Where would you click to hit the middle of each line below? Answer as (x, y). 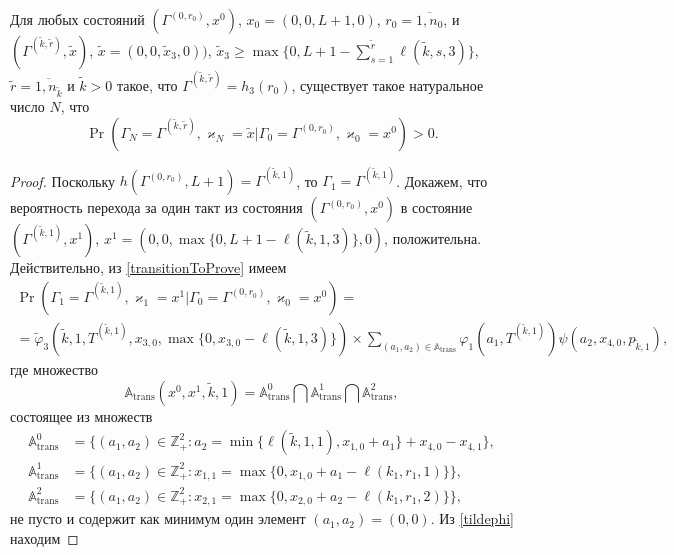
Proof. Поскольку (63, 180)
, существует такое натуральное (387, 84)
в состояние (436, 207)
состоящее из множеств (81, 415)
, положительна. (433, 238)
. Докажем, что (442, 180)
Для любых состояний (77, 19)
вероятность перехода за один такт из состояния (156, 207)
